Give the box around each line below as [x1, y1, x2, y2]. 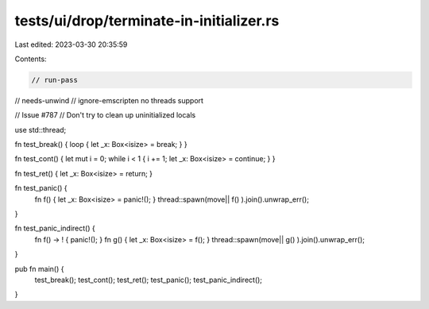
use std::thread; [14, 125, 67, 134]
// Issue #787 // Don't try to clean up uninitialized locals [14, 110, 196, 120]
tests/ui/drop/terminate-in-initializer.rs [14, 12, 280, 29]
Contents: [14, 54, 47, 64]
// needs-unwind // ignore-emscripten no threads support [14, 95, 204, 105]
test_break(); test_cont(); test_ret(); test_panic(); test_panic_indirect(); [34, 275, 262, 284]
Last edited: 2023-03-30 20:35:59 [14, 40, 128, 49]
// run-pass [31, 75, 79, 84]
